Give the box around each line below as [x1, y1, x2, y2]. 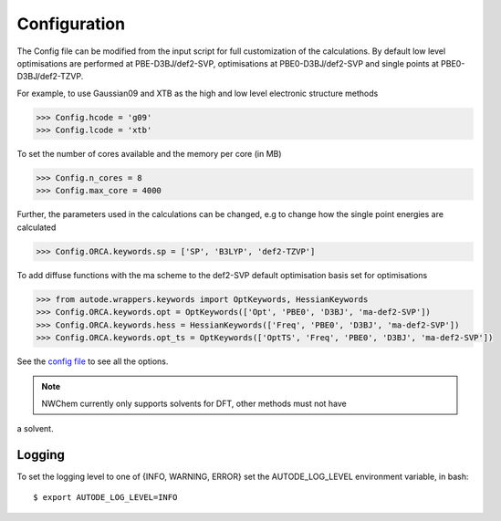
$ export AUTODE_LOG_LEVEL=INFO [33, 493, 178, 503]
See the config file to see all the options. [16, 356, 169, 367]
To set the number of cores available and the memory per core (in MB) [16, 149, 282, 160]
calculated [16, 222, 57, 233]
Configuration [16, 14, 126, 34]
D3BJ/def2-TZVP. [16, 71, 84, 82]
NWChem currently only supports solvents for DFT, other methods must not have [41, 398, 347, 409]
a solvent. [16, 423, 54, 434]
